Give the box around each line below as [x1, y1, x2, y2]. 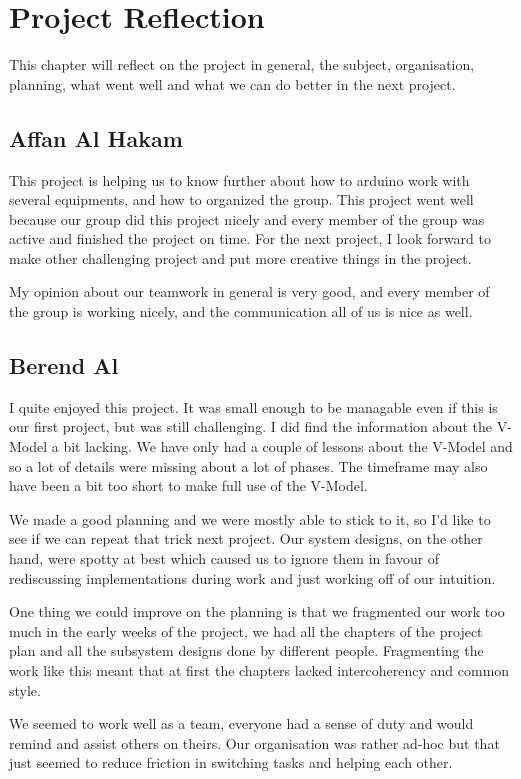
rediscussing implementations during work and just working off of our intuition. [9, 567, 496, 588]
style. [9, 679, 41, 700]
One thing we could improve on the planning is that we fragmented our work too [9, 601, 505, 622]
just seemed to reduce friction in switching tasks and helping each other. [9, 752, 453, 773]
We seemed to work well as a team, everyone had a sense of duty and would [9, 713, 474, 734]
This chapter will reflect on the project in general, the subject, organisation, [9, 54, 475, 75]
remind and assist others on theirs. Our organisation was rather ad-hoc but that [9, 732, 500, 753]
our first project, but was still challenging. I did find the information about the [9, 416, 493, 437]
